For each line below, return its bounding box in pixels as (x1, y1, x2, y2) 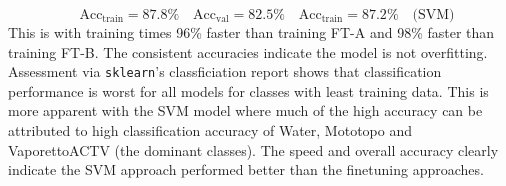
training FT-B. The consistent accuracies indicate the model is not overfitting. (8, 41, 488, 62)
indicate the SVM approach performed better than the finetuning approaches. (8, 159, 484, 180)
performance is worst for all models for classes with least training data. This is (8, 80, 489, 101)
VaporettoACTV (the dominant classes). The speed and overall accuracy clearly (8, 139, 499, 160)
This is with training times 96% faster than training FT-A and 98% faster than (8, 22, 495, 42)
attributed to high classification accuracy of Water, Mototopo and (8, 120, 412, 141)
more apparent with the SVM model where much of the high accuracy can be (8, 100, 483, 121)
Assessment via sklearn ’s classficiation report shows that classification (8, 61, 442, 82)
